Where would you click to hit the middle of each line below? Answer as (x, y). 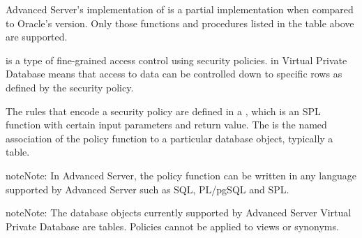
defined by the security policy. (70, 87)
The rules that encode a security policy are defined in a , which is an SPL (163, 111)
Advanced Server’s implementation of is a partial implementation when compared (180, 9)
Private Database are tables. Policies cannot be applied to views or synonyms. (172, 226)
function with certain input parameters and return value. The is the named (166, 125)
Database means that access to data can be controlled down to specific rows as (174, 74)
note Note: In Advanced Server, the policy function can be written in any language (181, 175)
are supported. (37, 37)
